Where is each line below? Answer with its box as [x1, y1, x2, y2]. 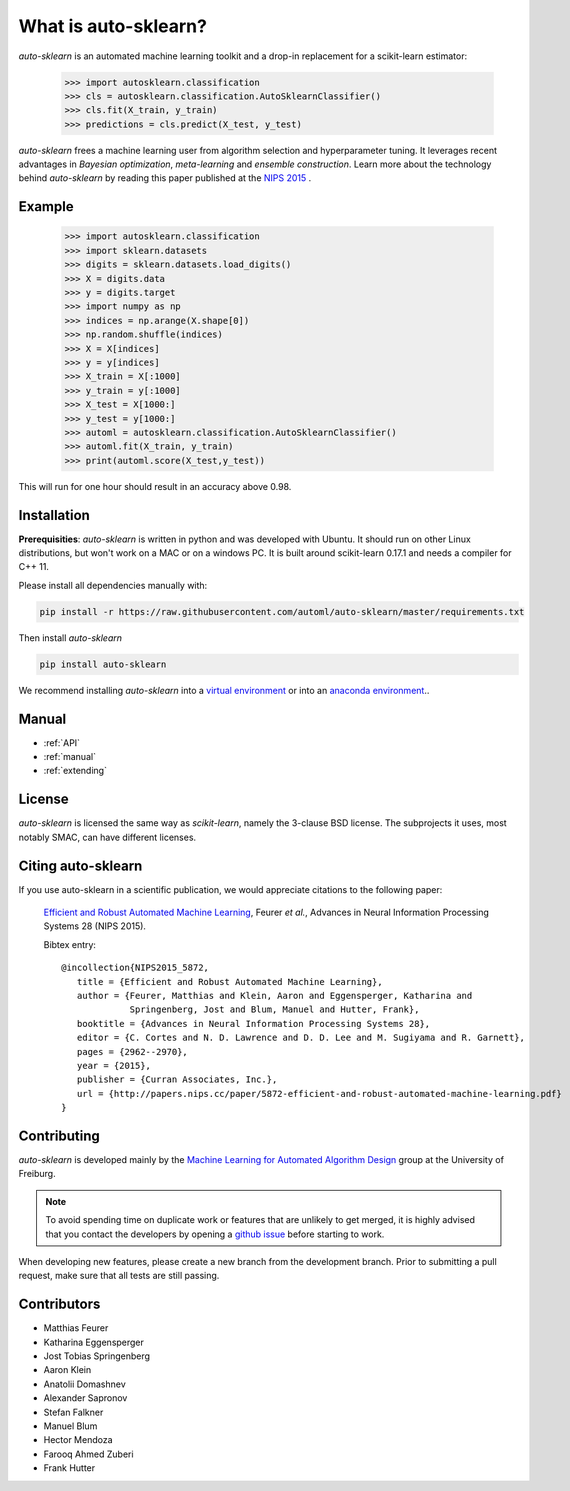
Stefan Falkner [43, 1406, 104, 1418]
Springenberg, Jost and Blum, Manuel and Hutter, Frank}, [129, 1004, 420, 1015]
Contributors [18, 1296, 101, 1313]
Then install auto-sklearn [18, 631, 123, 644]
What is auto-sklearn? [18, 15, 207, 37]
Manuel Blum [43, 1420, 98, 1432]
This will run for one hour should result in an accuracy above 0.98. [18, 480, 292, 492]
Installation [18, 506, 90, 524]
